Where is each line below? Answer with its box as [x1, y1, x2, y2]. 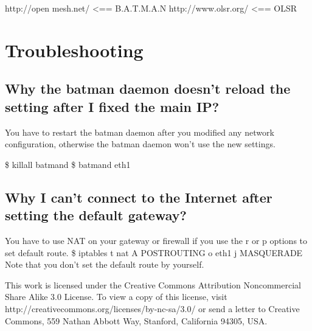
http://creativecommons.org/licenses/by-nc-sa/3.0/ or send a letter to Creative [5, 302, 300, 315]
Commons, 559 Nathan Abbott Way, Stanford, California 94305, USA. [5, 314, 268, 327]
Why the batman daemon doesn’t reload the [5, 79, 291, 98]
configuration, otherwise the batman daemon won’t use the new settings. [5, 138, 276, 150]
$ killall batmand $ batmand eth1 [5, 158, 131, 170]
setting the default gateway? [5, 206, 187, 225]
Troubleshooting [5, 37, 144, 62]
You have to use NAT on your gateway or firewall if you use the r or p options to [5, 234, 308, 246]
